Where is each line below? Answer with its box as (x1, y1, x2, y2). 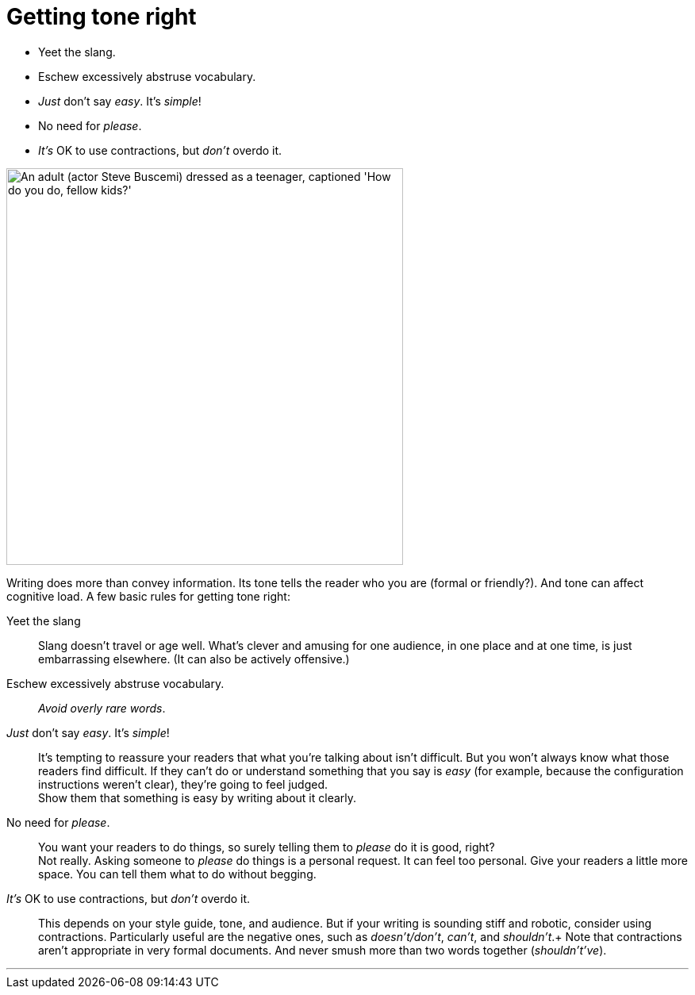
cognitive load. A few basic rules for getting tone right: (6, 589, 290, 603)
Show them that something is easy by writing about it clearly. (38, 790, 357, 805)
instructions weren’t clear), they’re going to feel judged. (38, 777, 328, 791)
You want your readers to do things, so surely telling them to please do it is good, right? (38, 839, 495, 854)
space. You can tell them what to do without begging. (38, 866, 317, 881)
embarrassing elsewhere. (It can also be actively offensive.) (38, 651, 350, 666)
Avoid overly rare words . (38, 701, 166, 715)
